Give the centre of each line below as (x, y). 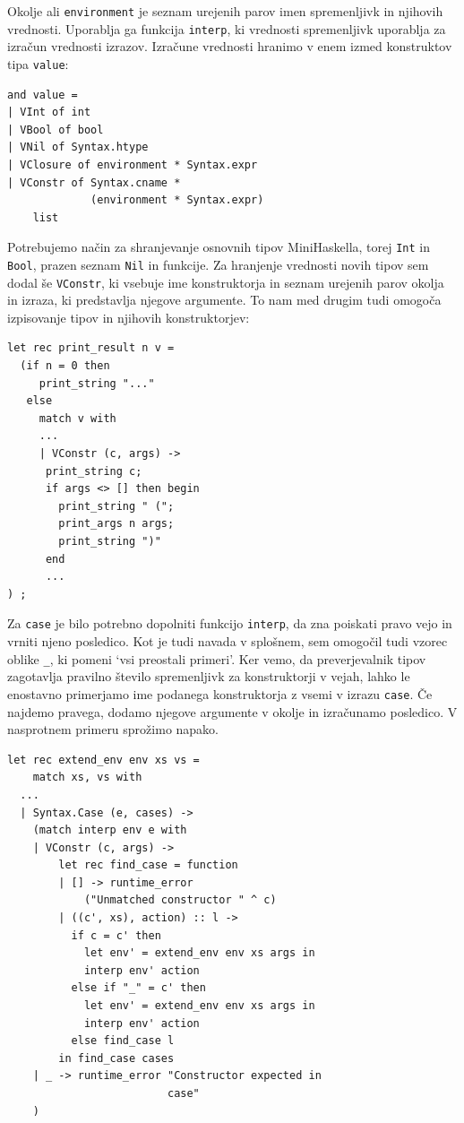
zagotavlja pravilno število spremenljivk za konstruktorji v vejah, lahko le (209, 676)
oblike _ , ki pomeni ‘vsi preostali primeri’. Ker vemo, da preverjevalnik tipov (217, 658)
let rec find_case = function (148, 865)
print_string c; (94, 471)
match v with (77, 418)
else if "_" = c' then (138, 988)
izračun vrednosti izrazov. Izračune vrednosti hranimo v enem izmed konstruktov (230, 46)
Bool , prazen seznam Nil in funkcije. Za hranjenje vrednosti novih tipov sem (218, 264)
